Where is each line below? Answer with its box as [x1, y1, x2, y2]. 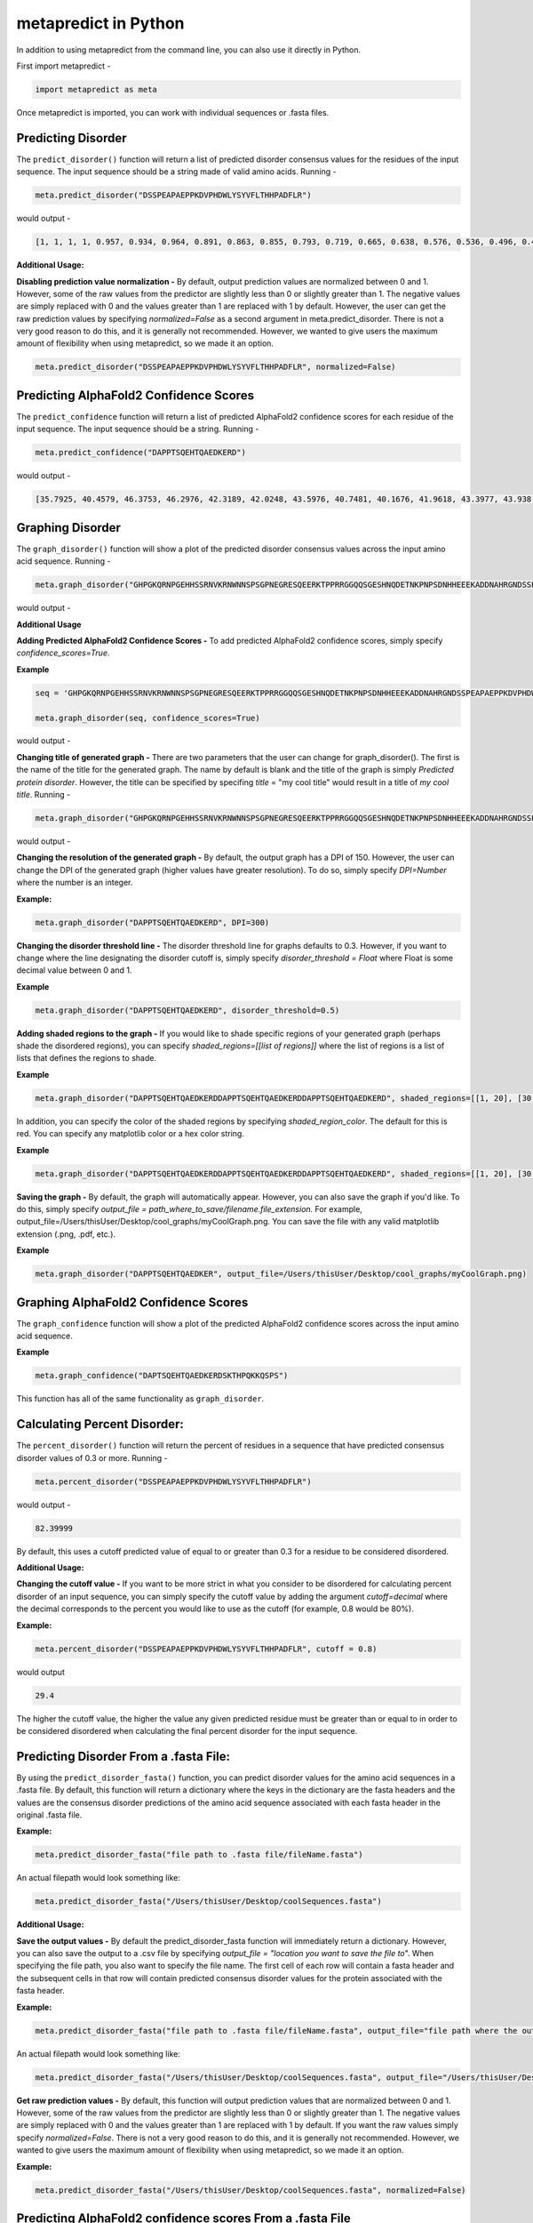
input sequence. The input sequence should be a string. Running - [16, 423, 259, 435]
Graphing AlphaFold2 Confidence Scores [16, 1295, 249, 1310]
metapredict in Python [16, 13, 186, 33]
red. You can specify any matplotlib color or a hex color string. [16, 1128, 244, 1139]
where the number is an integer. [16, 877, 133, 888]
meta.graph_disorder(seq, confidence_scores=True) [35, 712, 261, 723]
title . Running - [16, 790, 71, 800]
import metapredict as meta [35, 84, 157, 94]
